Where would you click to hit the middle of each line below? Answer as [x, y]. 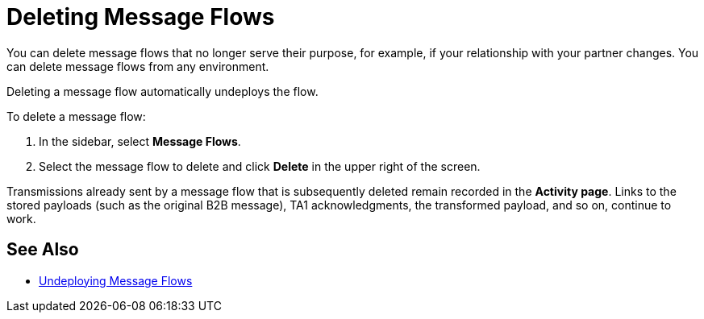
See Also [43, 250]
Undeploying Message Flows [116, 280]
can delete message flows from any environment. [138, 66]
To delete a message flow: [76, 116]
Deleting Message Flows [141, 17]
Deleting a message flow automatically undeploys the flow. [162, 91]
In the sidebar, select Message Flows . [140, 141]
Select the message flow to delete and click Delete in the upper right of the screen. [260, 166]
